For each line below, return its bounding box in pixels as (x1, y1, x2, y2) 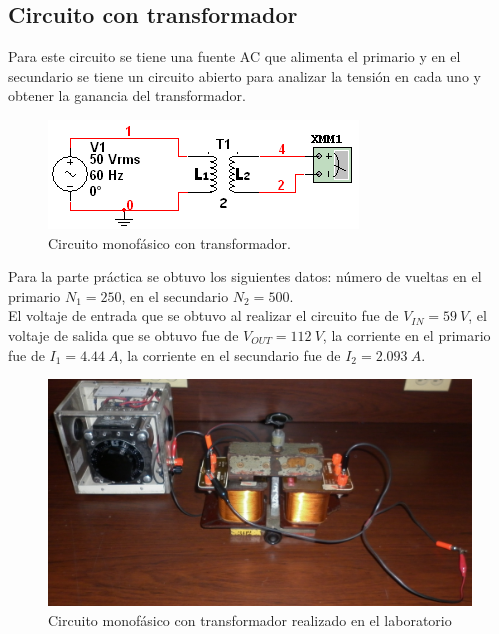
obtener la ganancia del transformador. (8, 85, 246, 106)
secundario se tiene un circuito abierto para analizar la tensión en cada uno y (8, 65, 481, 86)
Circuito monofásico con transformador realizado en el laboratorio (48, 609, 452, 630)
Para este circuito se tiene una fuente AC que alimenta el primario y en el (8, 46, 461, 67)
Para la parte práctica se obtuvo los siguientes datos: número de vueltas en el (8, 266, 482, 287)
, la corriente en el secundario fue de (118, 344, 341, 365)
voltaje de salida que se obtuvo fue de (8, 324, 239, 345)
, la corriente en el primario (322, 324, 491, 345)
